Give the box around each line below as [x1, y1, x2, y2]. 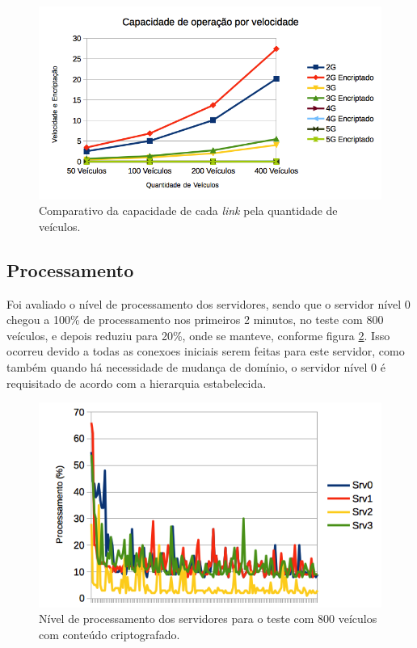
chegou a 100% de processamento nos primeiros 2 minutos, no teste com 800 [6, 311, 384, 328]
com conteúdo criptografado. [39, 625, 180, 642]
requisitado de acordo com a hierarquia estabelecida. [6, 374, 267, 391]
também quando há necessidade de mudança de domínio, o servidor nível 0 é [6, 358, 385, 375]
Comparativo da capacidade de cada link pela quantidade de [39, 202, 338, 219]
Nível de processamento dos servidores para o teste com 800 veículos [39, 610, 377, 627]
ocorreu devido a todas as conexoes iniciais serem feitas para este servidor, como [6, 343, 405, 360]
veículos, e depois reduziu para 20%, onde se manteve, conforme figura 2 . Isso [6, 326, 390, 343]
